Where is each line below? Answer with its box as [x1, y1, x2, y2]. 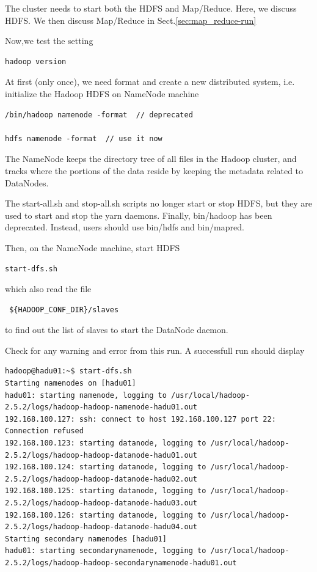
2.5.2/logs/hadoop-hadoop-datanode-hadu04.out [5, 522, 197, 532]
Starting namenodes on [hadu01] [5, 379, 136, 388]
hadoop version [5, 57, 67, 66]
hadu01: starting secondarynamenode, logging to [5, 546, 206, 555]
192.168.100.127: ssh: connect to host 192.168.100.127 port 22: [5, 414, 276, 424]
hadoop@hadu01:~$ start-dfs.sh [5, 367, 132, 376]
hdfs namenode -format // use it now [5, 134, 162, 143]
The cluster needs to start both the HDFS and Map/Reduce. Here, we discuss [5, 2, 297, 14]
